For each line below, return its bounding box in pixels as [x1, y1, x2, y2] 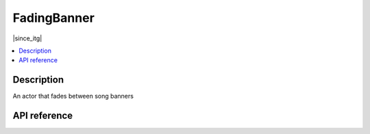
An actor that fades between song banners [12, 92, 134, 100]
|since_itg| [12, 34, 42, 42]
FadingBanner [12, 10, 95, 25]
